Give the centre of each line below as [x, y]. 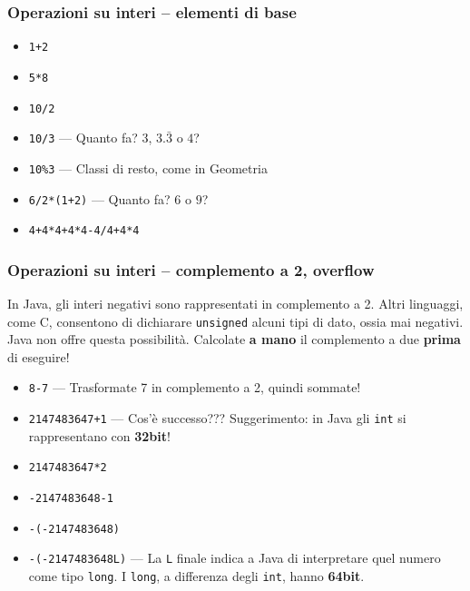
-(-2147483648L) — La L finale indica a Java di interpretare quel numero [235, 558]
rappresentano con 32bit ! [99, 435]
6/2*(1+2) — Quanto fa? [99, 198]
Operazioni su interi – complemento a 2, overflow [191, 269]
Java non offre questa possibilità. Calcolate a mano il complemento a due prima [234, 339]
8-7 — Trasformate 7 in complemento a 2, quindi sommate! [195, 387]
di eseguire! [39, 356]
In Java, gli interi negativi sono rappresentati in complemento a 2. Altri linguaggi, [235, 304]
